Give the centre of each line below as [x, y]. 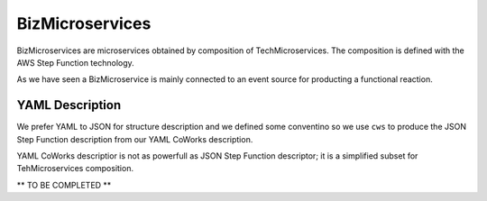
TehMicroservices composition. [75, 169]
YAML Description [69, 105]
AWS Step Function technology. [75, 62]
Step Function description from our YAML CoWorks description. [135, 139]
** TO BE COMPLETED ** [64, 185]
